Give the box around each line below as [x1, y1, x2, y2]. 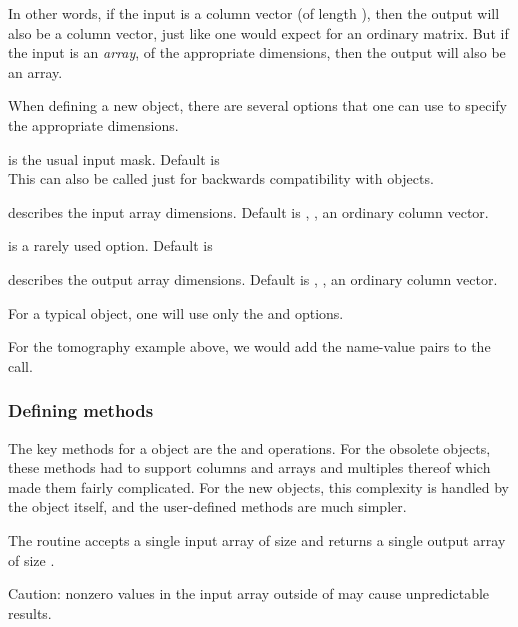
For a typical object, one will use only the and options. [8, 302, 344, 323]
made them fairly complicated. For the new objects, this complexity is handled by [8, 476, 510, 497]
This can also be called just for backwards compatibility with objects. [8, 168, 434, 189]
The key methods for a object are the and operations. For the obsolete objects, [8, 437, 491, 458]
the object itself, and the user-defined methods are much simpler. [8, 496, 407, 517]
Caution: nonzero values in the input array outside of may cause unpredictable [8, 583, 490, 604]
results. [8, 602, 52, 623]
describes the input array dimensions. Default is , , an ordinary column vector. [8, 201, 489, 222]
